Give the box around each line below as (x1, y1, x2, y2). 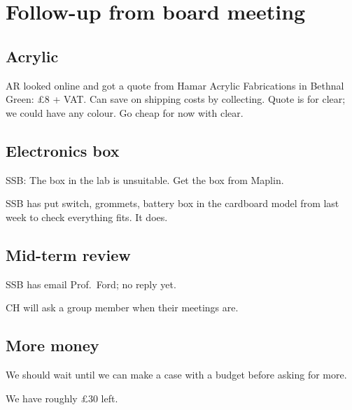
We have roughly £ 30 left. (6, 390, 118, 405)
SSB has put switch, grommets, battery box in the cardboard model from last (6, 196, 339, 211)
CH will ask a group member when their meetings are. (6, 300, 239, 315)
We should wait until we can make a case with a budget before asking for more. (6, 367, 347, 381)
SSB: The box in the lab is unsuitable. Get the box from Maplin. (6, 172, 284, 187)
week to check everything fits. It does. (6, 209, 168, 224)
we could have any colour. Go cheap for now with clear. (6, 105, 244, 120)
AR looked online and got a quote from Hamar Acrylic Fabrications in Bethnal (6, 78, 344, 92)
